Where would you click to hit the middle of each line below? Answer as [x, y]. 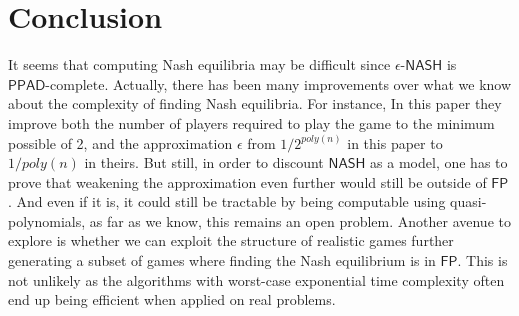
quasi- [468, 201]
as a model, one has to [439, 162]
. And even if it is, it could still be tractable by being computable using [227, 201]
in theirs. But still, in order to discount [204, 162]
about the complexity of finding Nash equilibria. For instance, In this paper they [255, 103]
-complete [75, 85]
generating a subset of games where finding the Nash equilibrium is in [222, 260]
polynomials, [47, 220]
